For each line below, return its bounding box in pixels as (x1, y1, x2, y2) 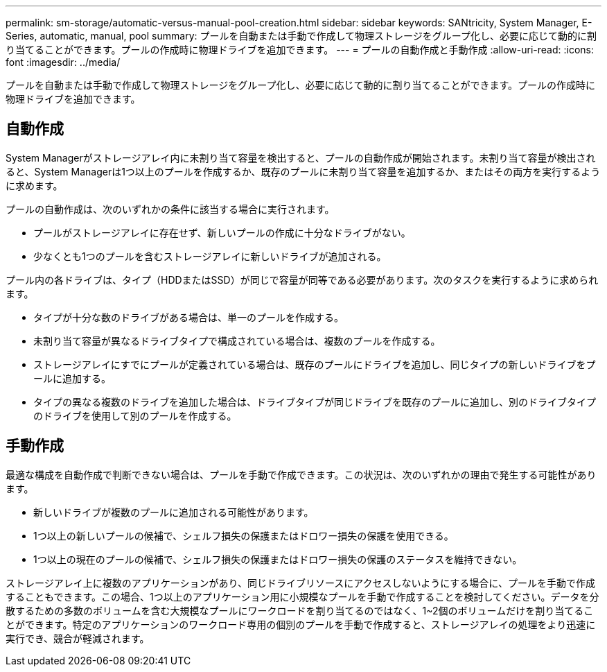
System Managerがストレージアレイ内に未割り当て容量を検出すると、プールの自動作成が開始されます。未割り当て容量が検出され (6, 151, 596, 164)
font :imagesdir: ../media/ (6, 56, 121, 68)
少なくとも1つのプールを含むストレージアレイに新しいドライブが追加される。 (33, 250, 387, 262)
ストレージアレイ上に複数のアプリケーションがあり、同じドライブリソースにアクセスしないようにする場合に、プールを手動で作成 (6, 576, 595, 589)
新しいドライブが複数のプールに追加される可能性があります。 (33, 506, 314, 518)
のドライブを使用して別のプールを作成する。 (33, 409, 237, 422)
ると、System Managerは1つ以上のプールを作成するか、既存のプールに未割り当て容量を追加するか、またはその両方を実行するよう (6, 165, 601, 178)
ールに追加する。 (33, 372, 111, 384)
